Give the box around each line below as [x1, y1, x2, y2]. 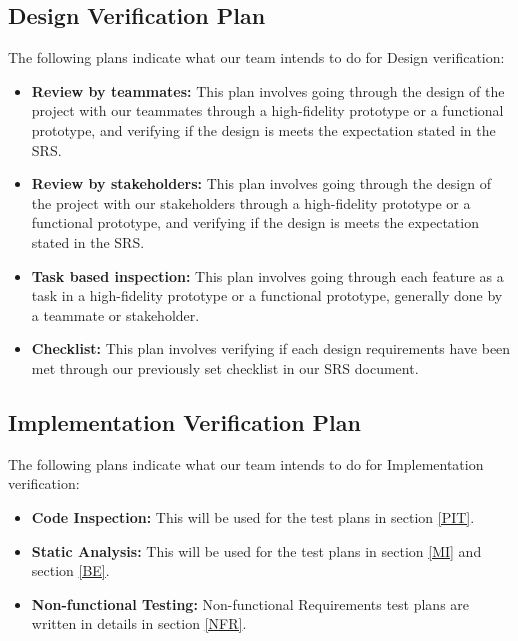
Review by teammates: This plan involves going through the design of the [31, 80, 505, 101]
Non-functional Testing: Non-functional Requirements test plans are [31, 593, 470, 614]
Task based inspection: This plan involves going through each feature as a [31, 265, 504, 286]
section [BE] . [31, 560, 110, 581]
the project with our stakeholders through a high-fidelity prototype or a [31, 192, 471, 213]
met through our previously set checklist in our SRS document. [31, 357, 419, 378]
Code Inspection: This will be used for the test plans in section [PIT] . [31, 506, 475, 527]
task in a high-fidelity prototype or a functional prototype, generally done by [31, 285, 503, 306]
